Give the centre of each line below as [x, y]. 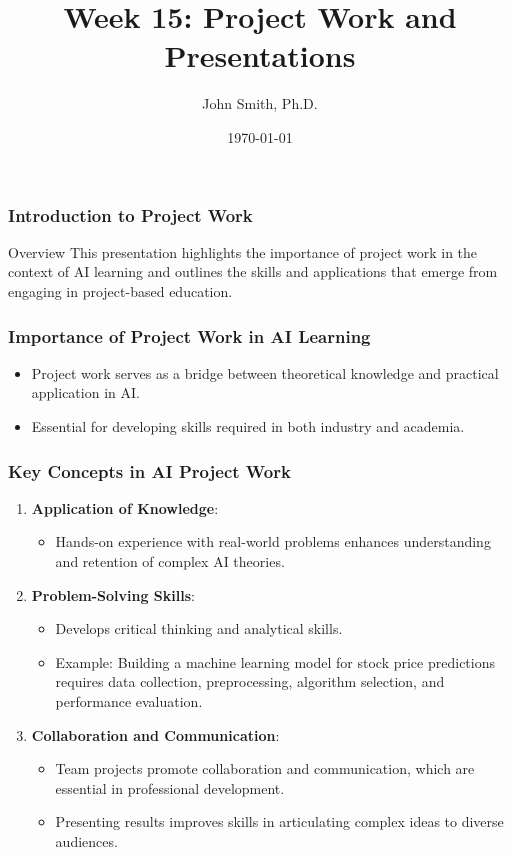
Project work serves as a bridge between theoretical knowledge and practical [265, 372]
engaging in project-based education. [120, 290]
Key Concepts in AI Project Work [149, 470]
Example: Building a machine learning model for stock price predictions [275, 661]
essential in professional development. [170, 787]
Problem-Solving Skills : [113, 594]
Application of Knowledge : [125, 507]
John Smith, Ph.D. [260, 103]
